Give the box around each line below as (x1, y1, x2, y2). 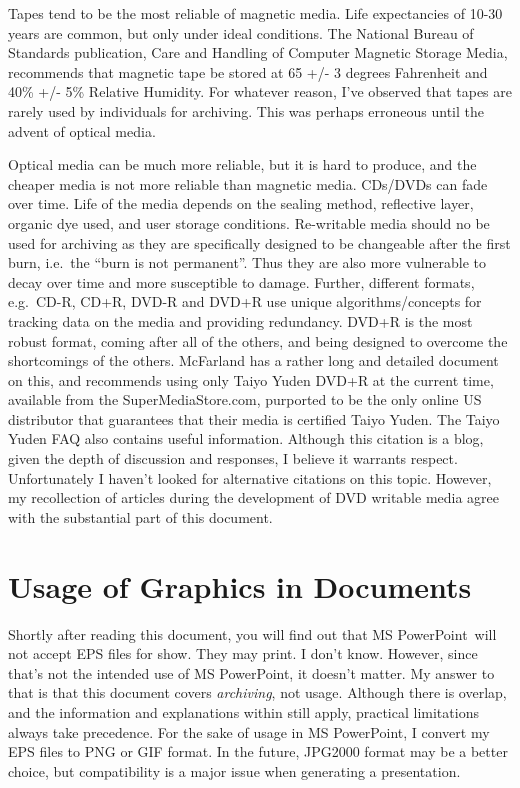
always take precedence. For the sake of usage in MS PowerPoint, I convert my (8, 721, 490, 742)
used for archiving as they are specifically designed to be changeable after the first (8, 232, 511, 253)
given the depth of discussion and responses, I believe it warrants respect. (8, 448, 458, 469)
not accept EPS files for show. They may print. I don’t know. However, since (8, 643, 478, 664)
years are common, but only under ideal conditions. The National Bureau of (8, 22, 474, 43)
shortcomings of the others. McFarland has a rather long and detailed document (8, 350, 499, 371)
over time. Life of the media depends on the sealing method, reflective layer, (8, 193, 474, 214)
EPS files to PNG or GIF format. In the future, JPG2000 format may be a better (8, 741, 508, 762)
